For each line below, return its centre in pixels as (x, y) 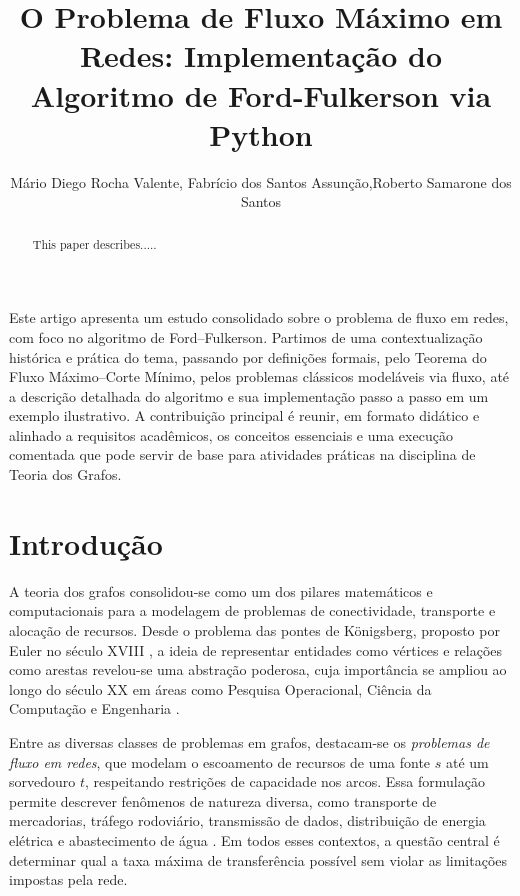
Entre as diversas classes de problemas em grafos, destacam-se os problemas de (249, 741)
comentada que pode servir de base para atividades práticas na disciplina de (242, 454)
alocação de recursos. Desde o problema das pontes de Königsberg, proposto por (254, 629)
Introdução (86, 542)
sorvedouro (42, 781)
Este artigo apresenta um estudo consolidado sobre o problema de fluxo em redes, (259, 317)
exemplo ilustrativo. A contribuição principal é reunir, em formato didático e (244, 415)
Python (261, 133)
